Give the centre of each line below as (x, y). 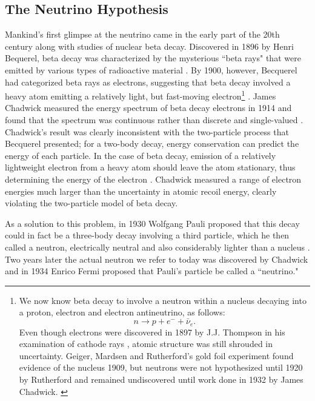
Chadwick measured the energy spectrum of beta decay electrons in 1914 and (148, 108)
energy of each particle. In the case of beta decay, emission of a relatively (141, 155)
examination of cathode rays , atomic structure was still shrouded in (146, 344)
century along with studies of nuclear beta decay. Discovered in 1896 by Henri (149, 46)
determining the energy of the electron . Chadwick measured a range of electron (153, 179)
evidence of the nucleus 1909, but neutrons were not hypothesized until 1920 (161, 367)
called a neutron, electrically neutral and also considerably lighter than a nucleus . (157, 247)
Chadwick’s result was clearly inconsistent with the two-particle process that (147, 131)
